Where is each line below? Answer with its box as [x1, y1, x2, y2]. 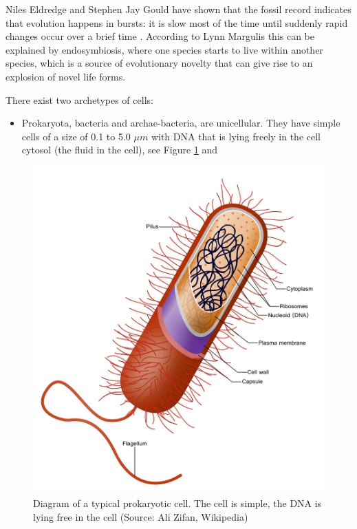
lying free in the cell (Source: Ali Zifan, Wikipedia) [33, 509, 248, 523]
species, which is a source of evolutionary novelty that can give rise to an [6, 56, 313, 70]
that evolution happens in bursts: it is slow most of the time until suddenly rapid [6, 15, 348, 30]
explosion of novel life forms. [6, 69, 126, 83]
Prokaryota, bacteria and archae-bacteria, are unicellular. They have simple [21, 116, 340, 130]
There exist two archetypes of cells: [6, 92, 153, 107]
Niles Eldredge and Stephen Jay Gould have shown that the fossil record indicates [6, 2, 351, 16]
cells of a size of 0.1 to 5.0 [21, 129, 131, 143]
